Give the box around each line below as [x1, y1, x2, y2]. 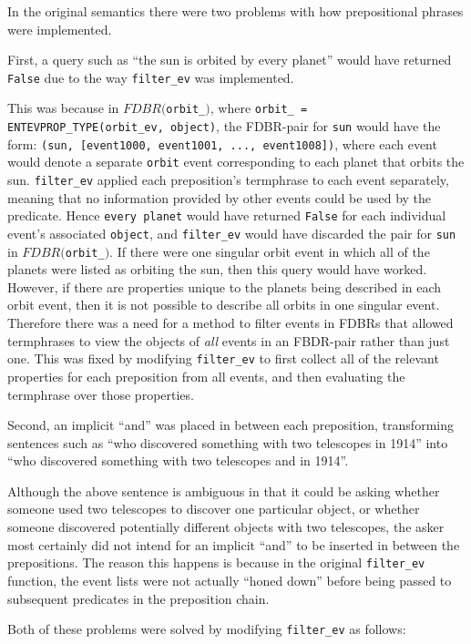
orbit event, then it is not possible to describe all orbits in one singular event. [7, 295, 440, 314]
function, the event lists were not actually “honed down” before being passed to [7, 570, 452, 589]
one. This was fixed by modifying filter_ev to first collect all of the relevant [7, 349, 439, 368]
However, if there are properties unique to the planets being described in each [7, 277, 442, 296]
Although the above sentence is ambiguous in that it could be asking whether [7, 481, 440, 500]
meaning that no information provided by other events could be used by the [7, 188, 432, 207]
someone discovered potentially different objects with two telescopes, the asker [7, 517, 445, 537]
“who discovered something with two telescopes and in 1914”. [7, 451, 349, 470]
